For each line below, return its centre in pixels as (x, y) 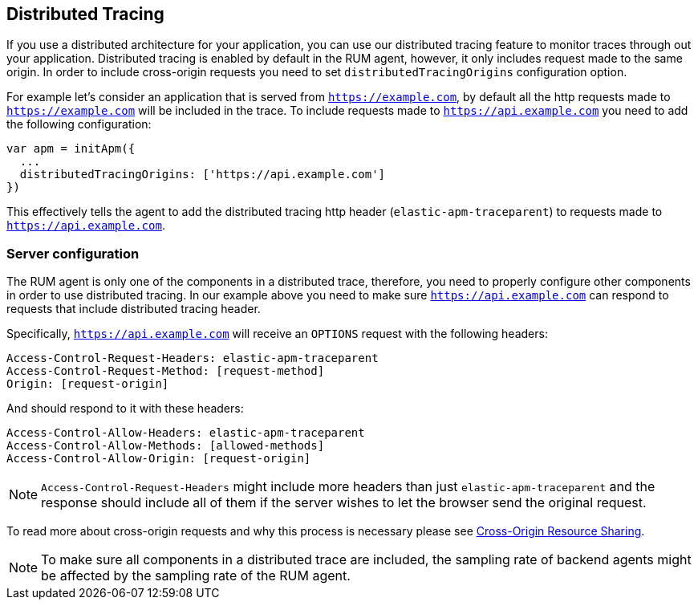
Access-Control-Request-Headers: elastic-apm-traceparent (193, 358)
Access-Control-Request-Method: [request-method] (166, 371)
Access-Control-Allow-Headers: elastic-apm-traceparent (186, 433)
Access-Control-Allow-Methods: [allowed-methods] (166, 446)
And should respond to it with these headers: (125, 409)
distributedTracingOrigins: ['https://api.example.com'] (203, 175)
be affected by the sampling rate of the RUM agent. (196, 576)
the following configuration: (79, 124)
